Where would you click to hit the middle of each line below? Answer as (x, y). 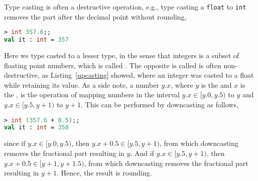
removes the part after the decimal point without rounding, (95, 16)
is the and (216, 84)
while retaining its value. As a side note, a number (82, 84)
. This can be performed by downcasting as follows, (160, 104)
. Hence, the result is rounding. (104, 173)
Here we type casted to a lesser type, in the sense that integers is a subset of (122, 55)
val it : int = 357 (36, 40)
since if (15, 143)
